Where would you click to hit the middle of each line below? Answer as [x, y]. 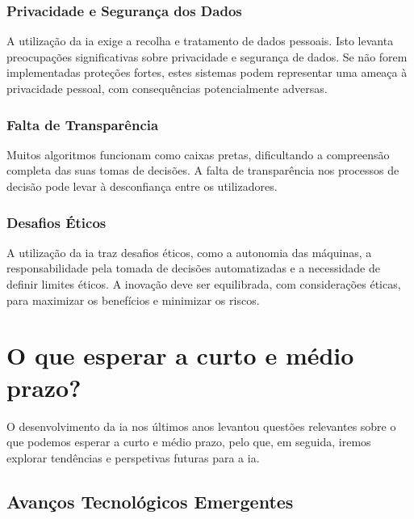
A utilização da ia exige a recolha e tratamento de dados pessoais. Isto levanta [200, 41]
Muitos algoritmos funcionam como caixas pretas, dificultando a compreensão [198, 154]
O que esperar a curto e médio [180, 355]
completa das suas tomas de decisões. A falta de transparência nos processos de [203, 170]
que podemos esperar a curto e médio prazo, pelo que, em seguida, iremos [189, 442]
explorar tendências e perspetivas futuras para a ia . [133, 457]
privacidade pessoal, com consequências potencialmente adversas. [167, 88]
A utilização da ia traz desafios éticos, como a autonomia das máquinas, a [189, 252]
